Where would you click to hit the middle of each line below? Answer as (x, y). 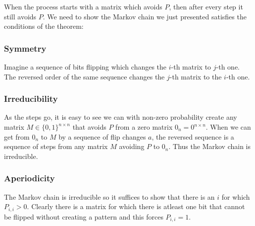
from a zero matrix (144, 127)
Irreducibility (31, 99)
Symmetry (25, 48)
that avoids (89, 127)
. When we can (228, 127)
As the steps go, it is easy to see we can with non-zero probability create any (121, 117)
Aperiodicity (29, 178)
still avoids (20, 16)
